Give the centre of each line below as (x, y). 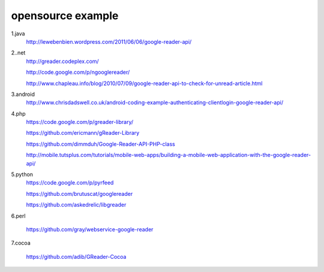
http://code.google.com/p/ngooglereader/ (78, 72)
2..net (18, 53)
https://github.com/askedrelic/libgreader (76, 205)
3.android (23, 94)
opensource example (65, 16)
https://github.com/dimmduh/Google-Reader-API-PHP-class (100, 144)
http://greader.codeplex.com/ (62, 61)
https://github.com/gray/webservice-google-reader (90, 229)
